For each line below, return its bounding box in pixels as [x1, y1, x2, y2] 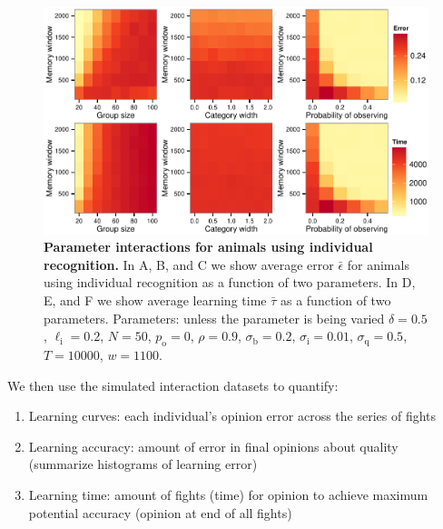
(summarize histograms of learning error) [28, 454, 258, 474]
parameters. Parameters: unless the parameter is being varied [44, 308, 385, 327]
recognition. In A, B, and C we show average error [44, 255, 334, 274]
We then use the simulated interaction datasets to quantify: [7, 375, 339, 394]
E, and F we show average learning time [44, 291, 267, 310]
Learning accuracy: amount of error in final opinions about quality [28, 436, 399, 455]
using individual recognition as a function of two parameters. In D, [44, 273, 416, 292]
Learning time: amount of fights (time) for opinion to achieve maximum [28, 484, 428, 504]
